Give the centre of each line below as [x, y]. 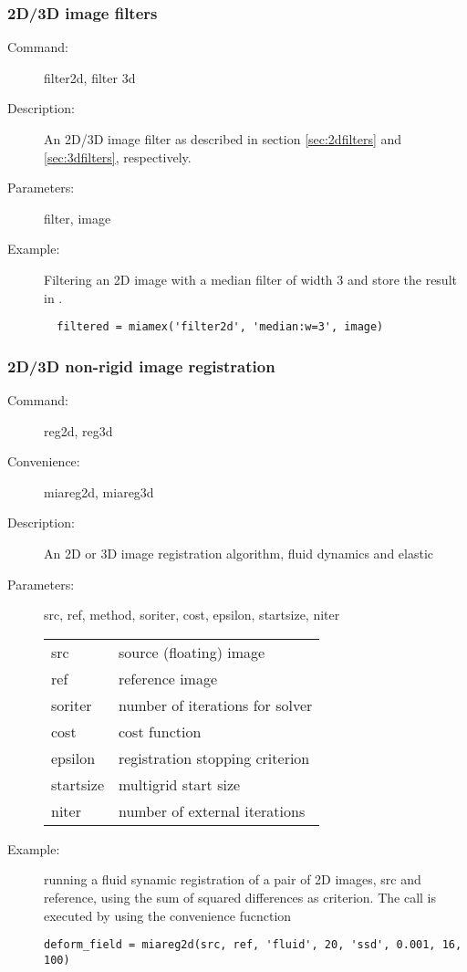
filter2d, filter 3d [90, 77]
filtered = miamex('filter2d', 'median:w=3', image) [220, 327]
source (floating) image [192, 652]
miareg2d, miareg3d [99, 491]
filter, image [78, 218]
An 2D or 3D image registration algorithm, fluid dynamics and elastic [239, 553]
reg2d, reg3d [78, 430]
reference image [168, 678]
